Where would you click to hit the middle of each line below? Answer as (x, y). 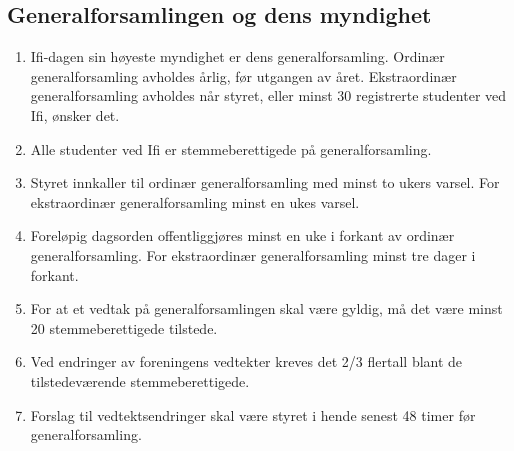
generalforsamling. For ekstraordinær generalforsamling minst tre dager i (253, 254)
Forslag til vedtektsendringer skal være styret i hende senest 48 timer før (253, 414)
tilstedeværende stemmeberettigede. (140, 380)
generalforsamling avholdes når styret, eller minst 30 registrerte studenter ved (268, 95)
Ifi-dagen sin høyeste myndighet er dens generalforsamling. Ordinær (237, 56)
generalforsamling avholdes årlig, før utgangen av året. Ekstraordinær (243, 75)
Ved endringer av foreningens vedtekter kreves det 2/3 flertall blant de (246, 361)
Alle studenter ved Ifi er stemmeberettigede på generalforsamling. (231, 148)
